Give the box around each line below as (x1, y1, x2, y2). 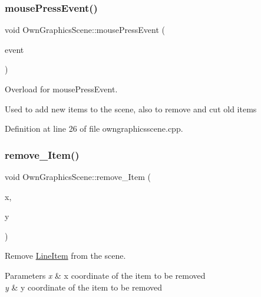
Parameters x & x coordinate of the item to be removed (5, 269, 206, 281)
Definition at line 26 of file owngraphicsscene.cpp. (5, 122, 183, 135)
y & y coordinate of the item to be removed (5, 281, 163, 293)
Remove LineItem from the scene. (5, 249, 126, 262)
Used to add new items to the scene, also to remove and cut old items (5, 102, 257, 115)
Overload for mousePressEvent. (5, 83, 118, 95)
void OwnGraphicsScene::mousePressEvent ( (5, 24, 165, 36)
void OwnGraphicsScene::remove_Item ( (5, 171, 151, 182)
